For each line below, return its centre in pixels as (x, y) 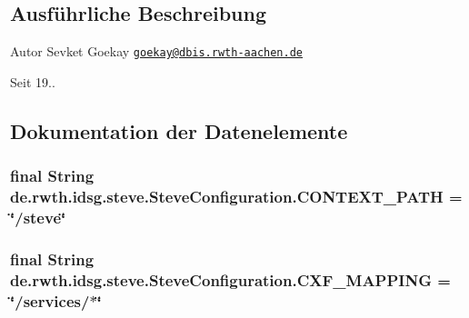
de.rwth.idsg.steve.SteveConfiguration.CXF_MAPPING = (230, 279)
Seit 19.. (33, 81)
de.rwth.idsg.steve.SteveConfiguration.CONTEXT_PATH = (236, 197)
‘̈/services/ (50, 300)
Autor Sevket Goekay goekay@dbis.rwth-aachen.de (156, 51)
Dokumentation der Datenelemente (179, 130)
